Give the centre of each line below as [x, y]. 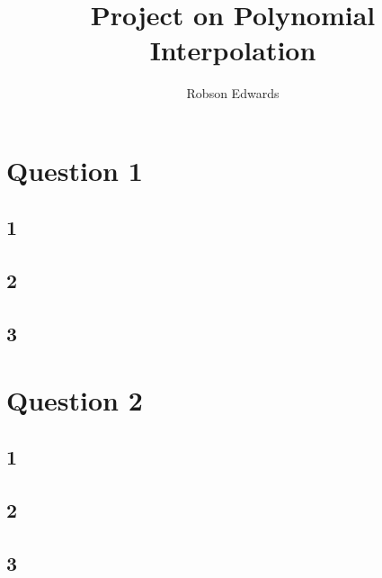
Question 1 [75, 170]
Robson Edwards [233, 93]
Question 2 [75, 399]
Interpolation [233, 50]
